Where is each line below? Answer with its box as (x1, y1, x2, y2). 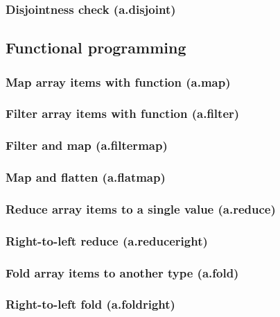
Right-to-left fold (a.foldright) (6, 295, 175, 313)
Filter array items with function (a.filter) (6, 105, 240, 122)
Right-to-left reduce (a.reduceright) (6, 232, 208, 249)
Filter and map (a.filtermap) (6, 137, 168, 154)
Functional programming (6, 37, 186, 58)
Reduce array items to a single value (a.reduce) (6, 200, 276, 217)
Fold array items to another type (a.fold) (6, 264, 239, 281)
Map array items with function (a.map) (6, 73, 231, 90)
